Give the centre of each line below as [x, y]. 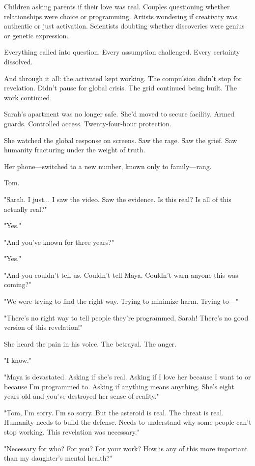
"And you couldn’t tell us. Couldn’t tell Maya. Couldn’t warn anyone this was [121, 275]
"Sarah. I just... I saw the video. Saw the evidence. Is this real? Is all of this [118, 199]
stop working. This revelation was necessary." [72, 432]
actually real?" [26, 209]
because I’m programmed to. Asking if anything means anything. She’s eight [119, 386]
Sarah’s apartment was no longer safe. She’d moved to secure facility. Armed [119, 114]
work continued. [28, 97]
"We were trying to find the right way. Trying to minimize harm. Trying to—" [121, 301]
